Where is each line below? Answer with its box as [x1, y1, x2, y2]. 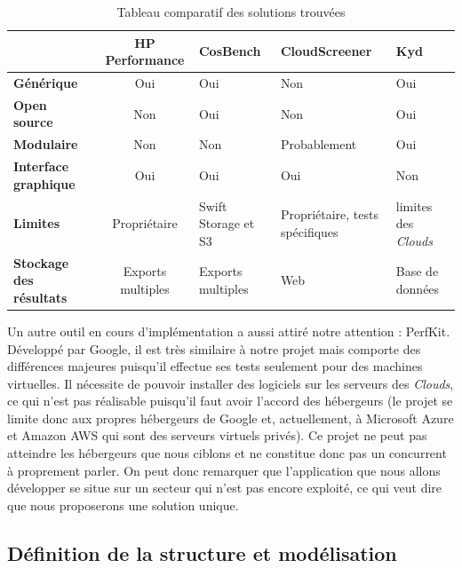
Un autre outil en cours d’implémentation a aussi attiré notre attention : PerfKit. [7, 321, 450, 340]
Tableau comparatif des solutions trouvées [116, 3, 346, 20]
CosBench [198, 42, 261, 60]
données [395, 280, 440, 298]
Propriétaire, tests [280, 205, 379, 224]
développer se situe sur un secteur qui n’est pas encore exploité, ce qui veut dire [7, 478, 442, 497]
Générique [13, 74, 78, 92]
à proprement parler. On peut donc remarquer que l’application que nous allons [7, 461, 441, 479]
